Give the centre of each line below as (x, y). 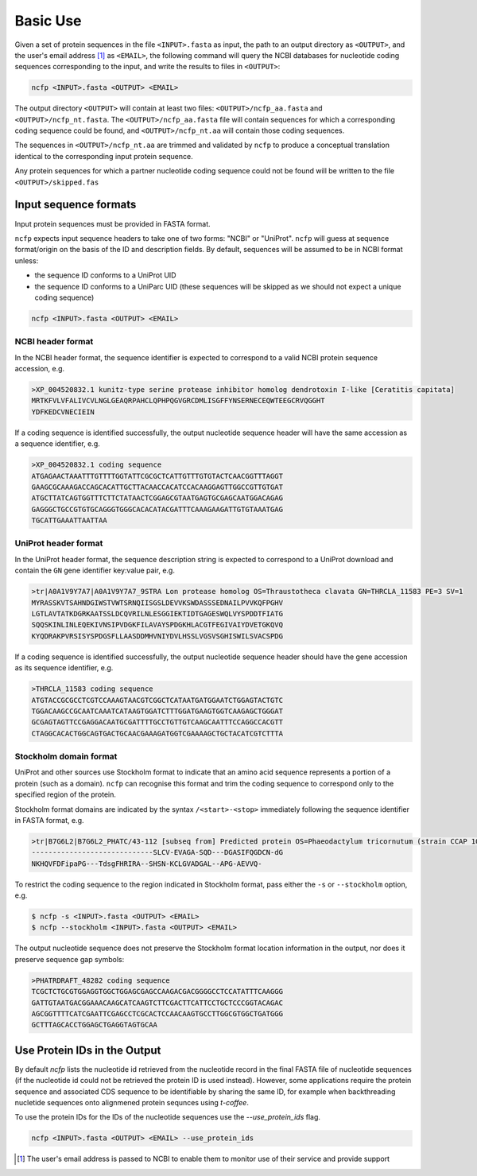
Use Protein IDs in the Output (88, 1050)
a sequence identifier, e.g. (58, 444)
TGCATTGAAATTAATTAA (69, 520)
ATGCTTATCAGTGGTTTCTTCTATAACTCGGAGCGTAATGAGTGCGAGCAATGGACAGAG (157, 498)
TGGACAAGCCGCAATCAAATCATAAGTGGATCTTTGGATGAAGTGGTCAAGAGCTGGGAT (157, 711)
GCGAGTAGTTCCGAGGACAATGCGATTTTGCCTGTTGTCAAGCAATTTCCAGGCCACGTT (157, 722)
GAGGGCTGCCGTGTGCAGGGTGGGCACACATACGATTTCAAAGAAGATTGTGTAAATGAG (157, 509)
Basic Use (48, 21)
